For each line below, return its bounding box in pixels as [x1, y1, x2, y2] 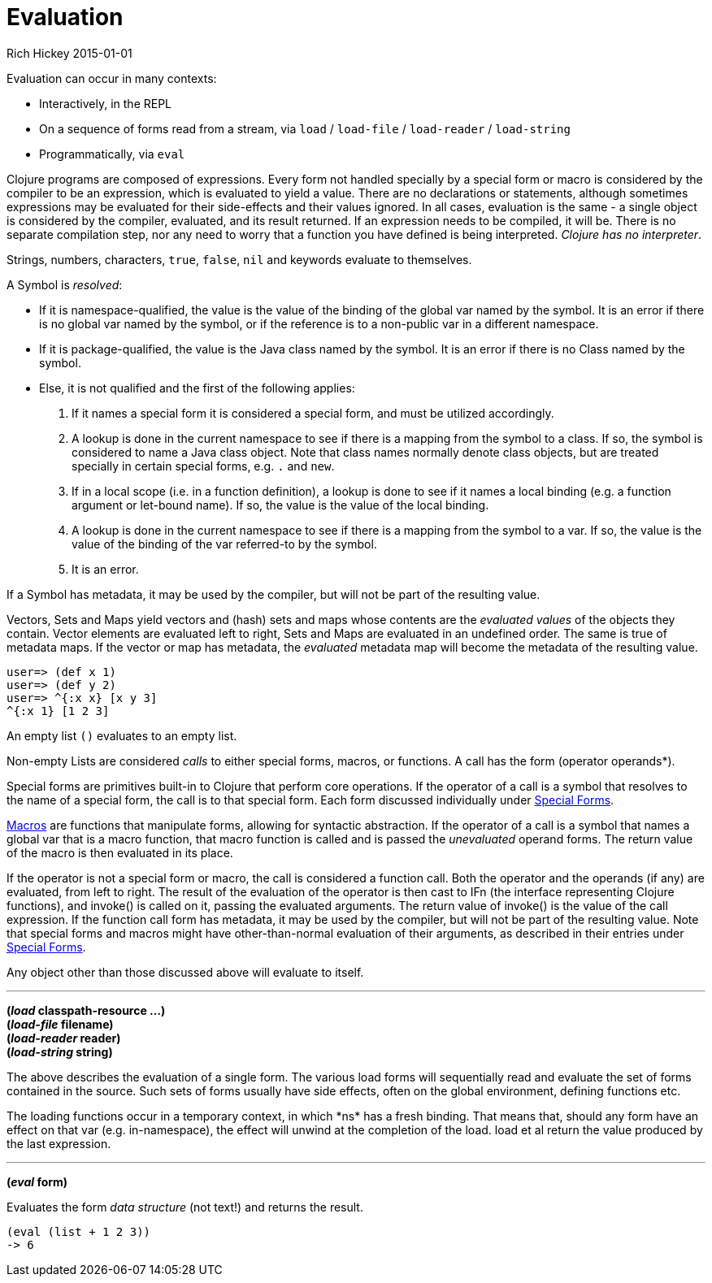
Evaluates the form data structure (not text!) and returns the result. [7, 1199, 363, 1214]
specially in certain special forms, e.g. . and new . [72, 458, 335, 473]
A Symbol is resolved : [7, 277, 123, 292]
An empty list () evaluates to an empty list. [7, 728, 237, 743]
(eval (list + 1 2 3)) [7, 1224, 151, 1238]
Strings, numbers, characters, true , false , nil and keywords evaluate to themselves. [7, 252, 472, 267]
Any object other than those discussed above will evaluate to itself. [7, 964, 364, 979]
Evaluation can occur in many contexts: [7, 71, 217, 85]
